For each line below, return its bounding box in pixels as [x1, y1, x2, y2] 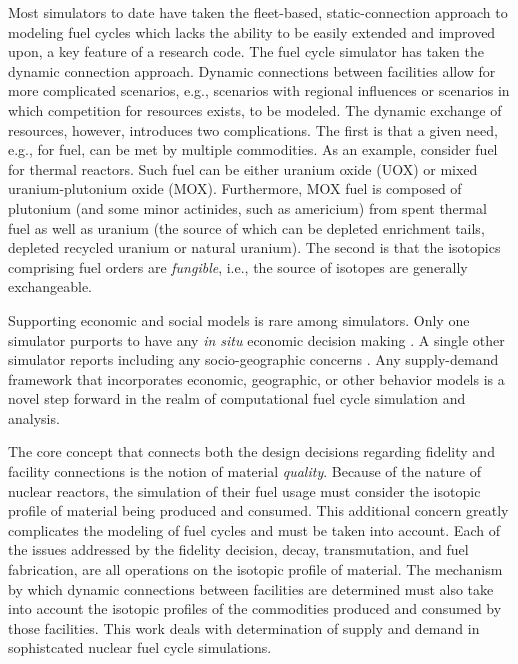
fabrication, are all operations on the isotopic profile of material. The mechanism [8, 559, 503, 580]
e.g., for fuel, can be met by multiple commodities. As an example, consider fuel [8, 139, 498, 160]
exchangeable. [8, 276, 92, 297]
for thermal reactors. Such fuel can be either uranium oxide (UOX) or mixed [8, 158, 478, 179]
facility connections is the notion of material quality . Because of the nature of [8, 461, 481, 482]
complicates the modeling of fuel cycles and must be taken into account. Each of [8, 519, 500, 540]
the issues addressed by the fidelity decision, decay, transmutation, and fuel [8, 539, 469, 560]
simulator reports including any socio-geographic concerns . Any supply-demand [8, 349, 499, 370]
